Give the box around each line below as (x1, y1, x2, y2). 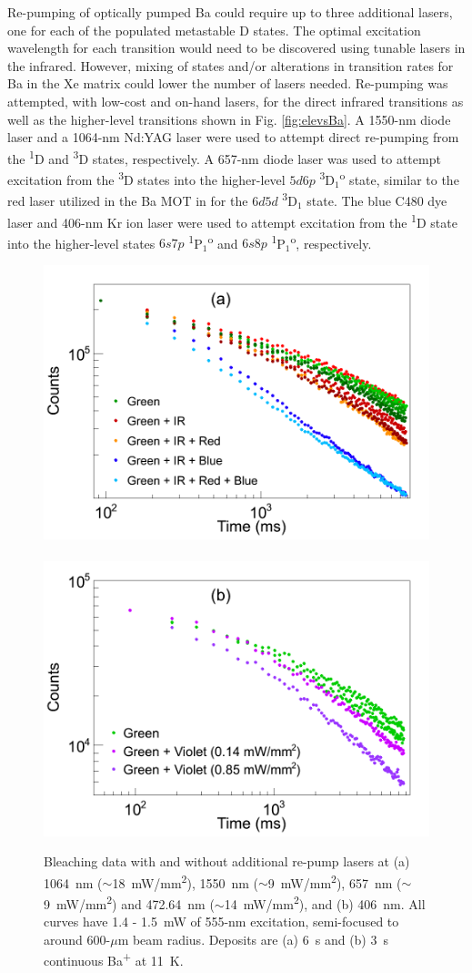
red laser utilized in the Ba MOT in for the (7, 190, 248, 210)
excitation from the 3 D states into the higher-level (7, 168, 286, 189)
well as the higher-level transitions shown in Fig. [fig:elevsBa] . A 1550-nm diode (7, 109, 451, 128)
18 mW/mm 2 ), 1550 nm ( (112, 870, 259, 892)
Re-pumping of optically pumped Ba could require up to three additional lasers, (7, 3, 453, 21)
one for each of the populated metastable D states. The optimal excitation (7, 20, 421, 39)
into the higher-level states (7, 233, 156, 252)
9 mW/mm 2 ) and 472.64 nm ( (44, 892, 215, 913)
